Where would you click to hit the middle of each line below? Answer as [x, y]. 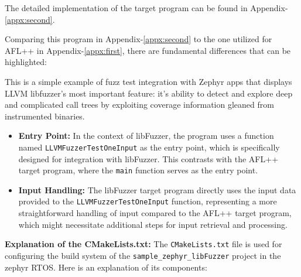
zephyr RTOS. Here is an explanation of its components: [106, 267]
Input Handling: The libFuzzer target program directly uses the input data [157, 189]
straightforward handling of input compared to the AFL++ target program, [155, 213]
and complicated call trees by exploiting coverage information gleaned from [139, 105]
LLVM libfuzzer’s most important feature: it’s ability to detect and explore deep [149, 93]
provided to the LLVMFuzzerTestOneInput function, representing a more [148, 201]
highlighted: [26, 62]
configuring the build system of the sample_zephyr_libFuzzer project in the [143, 255]
